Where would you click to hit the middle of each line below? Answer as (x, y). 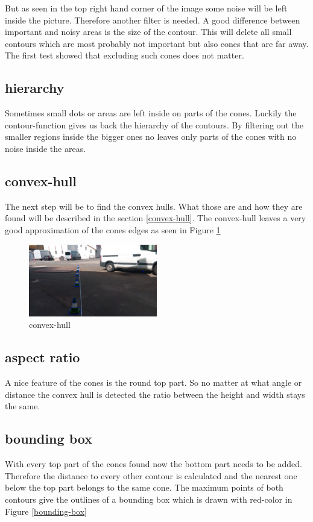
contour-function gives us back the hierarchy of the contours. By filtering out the (154, 124)
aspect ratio (43, 357)
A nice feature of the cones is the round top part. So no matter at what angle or (153, 382)
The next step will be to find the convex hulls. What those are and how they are (154, 206)
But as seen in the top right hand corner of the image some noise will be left (146, 8)
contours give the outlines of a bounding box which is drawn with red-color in (149, 499)
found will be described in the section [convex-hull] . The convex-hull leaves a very (156, 218)
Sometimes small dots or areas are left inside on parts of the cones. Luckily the (151, 113)
